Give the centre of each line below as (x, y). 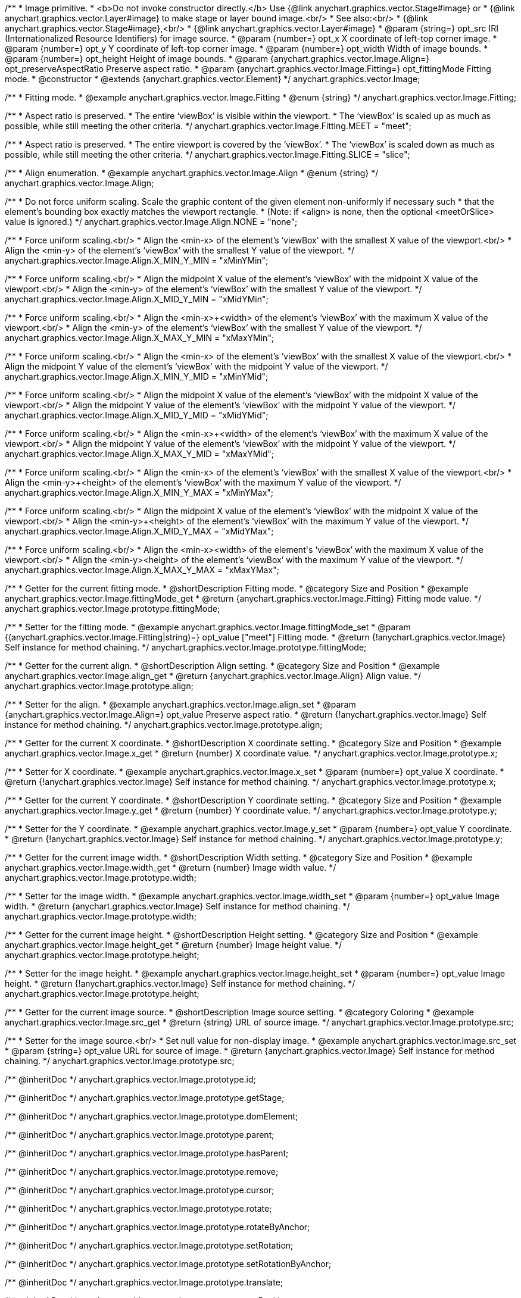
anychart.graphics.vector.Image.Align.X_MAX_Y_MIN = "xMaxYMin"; (140, 338)
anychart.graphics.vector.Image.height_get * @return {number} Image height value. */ (173, 945)
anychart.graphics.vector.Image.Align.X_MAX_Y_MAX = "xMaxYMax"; (142, 570)
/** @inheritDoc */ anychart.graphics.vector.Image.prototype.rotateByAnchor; (157, 1227)
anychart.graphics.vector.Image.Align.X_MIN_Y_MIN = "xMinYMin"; (137, 260)
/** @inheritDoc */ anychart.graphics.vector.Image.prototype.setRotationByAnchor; (168, 1264)
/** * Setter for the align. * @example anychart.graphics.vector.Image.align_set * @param (180, 704)
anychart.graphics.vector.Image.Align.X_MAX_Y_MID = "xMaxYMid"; (139, 454)
